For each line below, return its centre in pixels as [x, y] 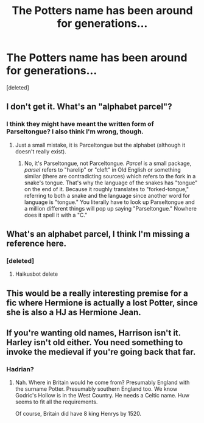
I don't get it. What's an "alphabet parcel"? [89, 107]
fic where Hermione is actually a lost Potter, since [102, 303]
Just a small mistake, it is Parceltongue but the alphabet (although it [100, 145]
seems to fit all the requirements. [56, 402]
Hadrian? [20, 369]
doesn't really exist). [41, 151]
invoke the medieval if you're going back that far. [101, 352]
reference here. [37, 244]
